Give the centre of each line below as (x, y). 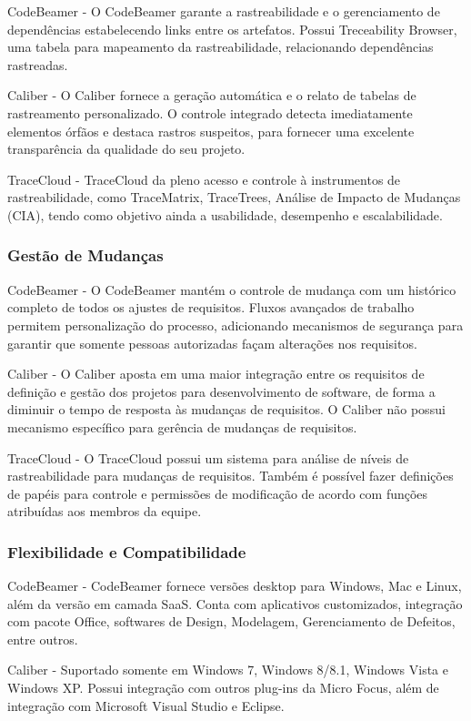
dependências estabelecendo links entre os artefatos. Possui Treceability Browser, (232, 29)
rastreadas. (38, 64)
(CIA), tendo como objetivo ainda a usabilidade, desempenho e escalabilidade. (225, 214)
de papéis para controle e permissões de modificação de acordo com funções (218, 493)
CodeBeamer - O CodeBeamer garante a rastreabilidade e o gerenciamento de (224, 11)
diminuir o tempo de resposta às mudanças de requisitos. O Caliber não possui (226, 409)
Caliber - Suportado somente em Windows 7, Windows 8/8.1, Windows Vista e (228, 670)
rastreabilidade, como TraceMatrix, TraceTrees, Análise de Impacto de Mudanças (234, 197)
